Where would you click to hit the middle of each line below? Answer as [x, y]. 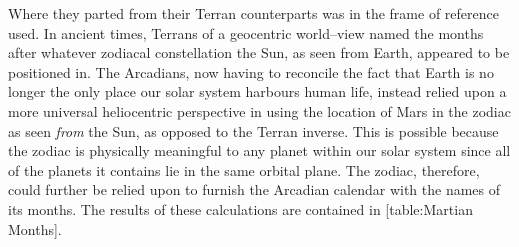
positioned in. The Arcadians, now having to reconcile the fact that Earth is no [251, 71]
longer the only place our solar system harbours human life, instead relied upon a [257, 91]
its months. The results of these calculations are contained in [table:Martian [240, 208]
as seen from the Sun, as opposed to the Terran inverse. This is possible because [253, 130]
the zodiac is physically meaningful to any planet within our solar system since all [259, 150]
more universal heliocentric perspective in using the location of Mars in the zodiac [259, 110]
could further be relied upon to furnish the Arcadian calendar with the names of [254, 189]
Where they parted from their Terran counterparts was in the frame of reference [253, 13]
